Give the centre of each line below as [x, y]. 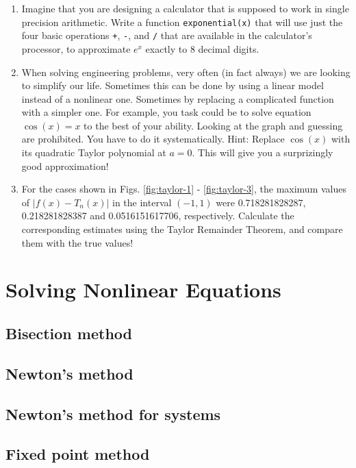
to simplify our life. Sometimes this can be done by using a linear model [173, 85]
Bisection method [69, 333]
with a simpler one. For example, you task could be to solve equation [166, 112]
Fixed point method [78, 454]
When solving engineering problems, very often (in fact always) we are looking [186, 72]
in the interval [142, 202]
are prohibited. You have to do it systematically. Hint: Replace [153, 139]
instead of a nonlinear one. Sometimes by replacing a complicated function [178, 98]
